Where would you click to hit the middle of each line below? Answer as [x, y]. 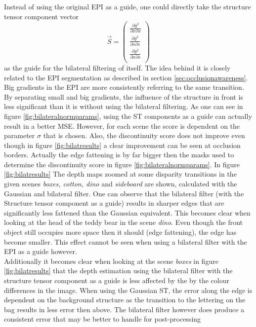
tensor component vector [42, 16]
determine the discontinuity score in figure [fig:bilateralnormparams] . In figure [122, 164]
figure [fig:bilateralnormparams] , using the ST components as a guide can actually [128, 116]
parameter [20, 135]
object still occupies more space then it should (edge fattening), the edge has [120, 232]
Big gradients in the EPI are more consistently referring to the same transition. [124, 87]
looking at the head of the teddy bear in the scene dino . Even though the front [124, 222]
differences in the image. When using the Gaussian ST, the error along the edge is [128, 290]
